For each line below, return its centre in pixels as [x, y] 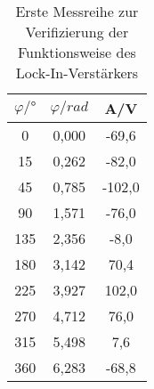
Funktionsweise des [77, 52]
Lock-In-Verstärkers [77, 73]
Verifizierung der [77, 32]
